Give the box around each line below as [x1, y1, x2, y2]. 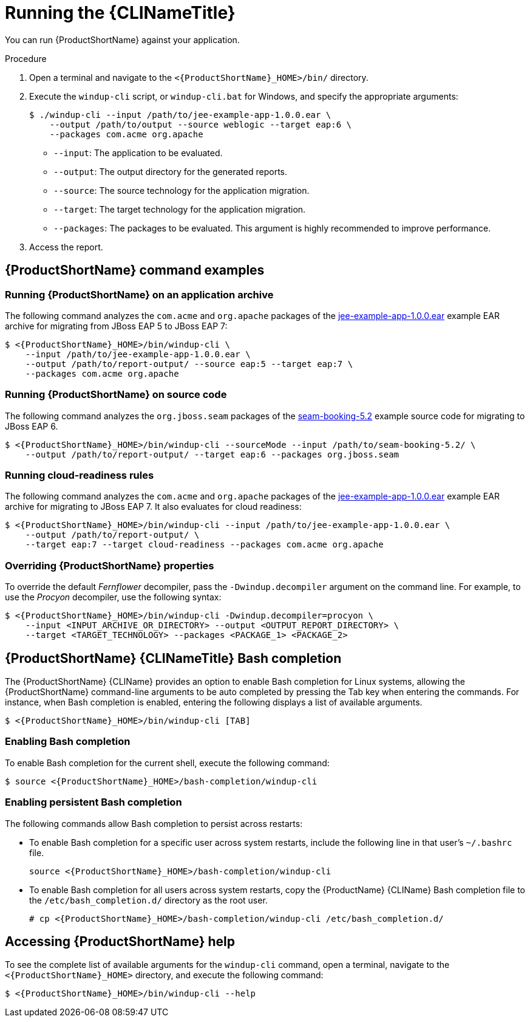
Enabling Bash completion [5, 735, 131, 748]
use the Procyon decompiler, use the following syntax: [5, 592, 222, 603]
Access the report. [29, 241, 103, 252]
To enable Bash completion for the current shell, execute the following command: [5, 757, 330, 768]
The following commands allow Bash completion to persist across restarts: [5, 818, 303, 829]
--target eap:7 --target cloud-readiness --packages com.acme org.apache [25, 540, 384, 550]
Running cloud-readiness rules [5, 469, 154, 482]
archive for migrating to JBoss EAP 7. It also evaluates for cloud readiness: [5, 501, 302, 512]
